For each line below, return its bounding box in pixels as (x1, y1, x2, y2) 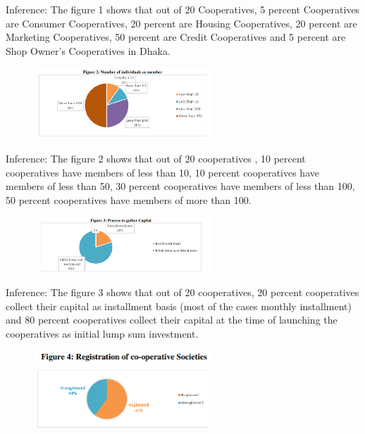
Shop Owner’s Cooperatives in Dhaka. (6, 43, 171, 58)
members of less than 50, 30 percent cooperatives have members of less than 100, (6, 179, 355, 193)
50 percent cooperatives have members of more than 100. (6, 193, 252, 208)
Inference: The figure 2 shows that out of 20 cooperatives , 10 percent (6, 151, 306, 166)
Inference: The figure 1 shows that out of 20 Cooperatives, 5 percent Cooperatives (6, 2, 360, 16)
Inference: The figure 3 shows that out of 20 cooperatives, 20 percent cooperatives (6, 285, 359, 300)
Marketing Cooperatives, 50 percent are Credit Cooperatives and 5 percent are (6, 30, 346, 44)
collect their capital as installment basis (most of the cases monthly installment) (6, 298, 352, 313)
